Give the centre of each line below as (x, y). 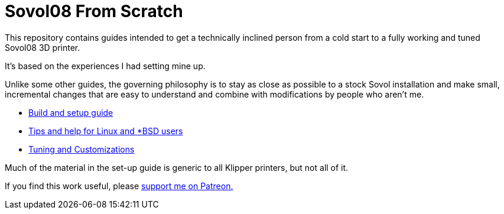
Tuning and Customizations (82, 149)
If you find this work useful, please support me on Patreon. (119, 186)
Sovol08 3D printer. (43, 47)
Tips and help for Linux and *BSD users (106, 131)
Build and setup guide (71, 112)
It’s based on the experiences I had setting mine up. (105, 66)
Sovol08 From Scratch (94, 11)
